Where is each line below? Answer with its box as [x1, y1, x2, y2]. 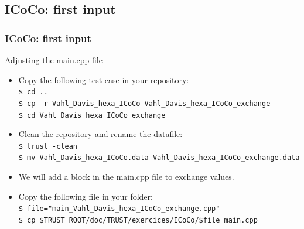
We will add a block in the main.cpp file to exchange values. [18, 170, 234, 183]
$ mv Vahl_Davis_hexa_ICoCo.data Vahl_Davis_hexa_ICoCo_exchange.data [18, 153, 300, 162]
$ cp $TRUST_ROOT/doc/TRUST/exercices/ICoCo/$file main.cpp [18, 216, 258, 224]
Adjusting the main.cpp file [5, 54, 103, 66]
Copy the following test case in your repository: [18, 73, 189, 86]
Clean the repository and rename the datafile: [18, 128, 183, 140]
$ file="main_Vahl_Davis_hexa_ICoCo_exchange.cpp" [18, 204, 220, 213]
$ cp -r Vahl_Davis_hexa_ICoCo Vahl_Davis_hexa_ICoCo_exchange [18, 99, 271, 108]
